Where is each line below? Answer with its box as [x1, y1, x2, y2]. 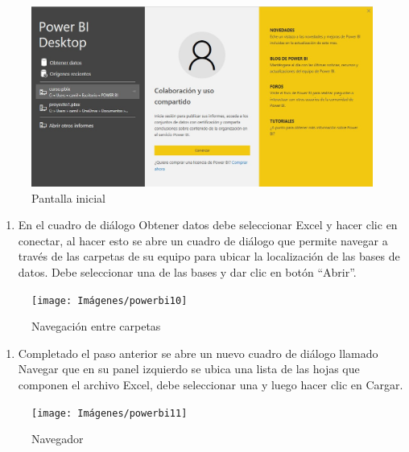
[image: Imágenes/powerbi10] [31, 294, 188, 306]
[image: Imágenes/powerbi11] [31, 407, 188, 419]
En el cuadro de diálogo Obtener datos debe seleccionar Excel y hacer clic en [18, 216, 398, 233]
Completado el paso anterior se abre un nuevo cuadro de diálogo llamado [18, 344, 378, 361]
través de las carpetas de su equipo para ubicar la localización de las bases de [18, 248, 400, 265]
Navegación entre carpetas [31, 318, 161, 335]
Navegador [31, 430, 84, 447]
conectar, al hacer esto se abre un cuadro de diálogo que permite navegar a [18, 232, 388, 249]
